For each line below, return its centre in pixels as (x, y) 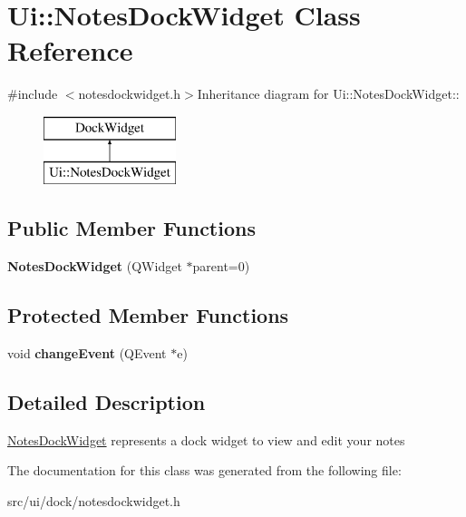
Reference (70, 50)
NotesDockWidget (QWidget (95, 266)
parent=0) (221, 266)
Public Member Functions (131, 228)
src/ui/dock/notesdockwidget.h (94, 501)
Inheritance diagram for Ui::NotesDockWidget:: (328, 94)
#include (33, 94)
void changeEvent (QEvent (87, 353)
